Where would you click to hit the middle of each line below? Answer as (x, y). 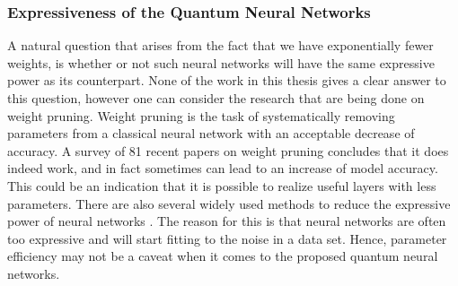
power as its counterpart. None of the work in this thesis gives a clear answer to (227, 80)
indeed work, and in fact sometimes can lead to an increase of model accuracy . (223, 168)
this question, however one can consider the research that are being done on (216, 98)
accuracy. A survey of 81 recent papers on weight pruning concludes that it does (228, 150)
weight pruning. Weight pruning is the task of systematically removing (201, 115)
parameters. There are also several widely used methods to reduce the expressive (229, 203)
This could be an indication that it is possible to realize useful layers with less (222, 185)
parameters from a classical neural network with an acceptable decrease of (211, 133)
